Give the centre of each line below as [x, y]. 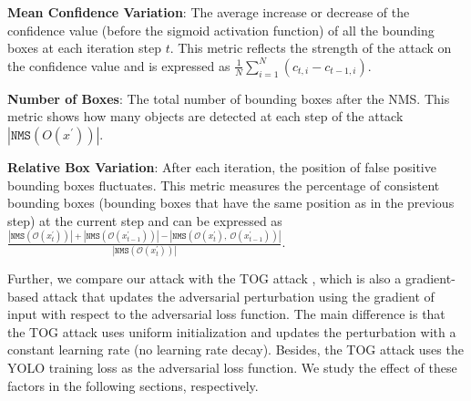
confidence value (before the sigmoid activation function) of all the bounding [221, 30]
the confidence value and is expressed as [119, 65]
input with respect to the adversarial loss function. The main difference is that [226, 314]
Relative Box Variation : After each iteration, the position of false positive [222, 166]
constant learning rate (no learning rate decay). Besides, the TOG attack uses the [235, 350]
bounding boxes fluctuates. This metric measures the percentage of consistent [224, 185]
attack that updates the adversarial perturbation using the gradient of [238, 296]
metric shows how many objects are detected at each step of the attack [205, 116]
